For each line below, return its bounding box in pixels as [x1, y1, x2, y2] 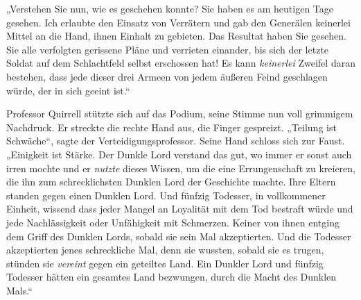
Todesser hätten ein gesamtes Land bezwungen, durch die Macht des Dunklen [6, 269, 337, 284]
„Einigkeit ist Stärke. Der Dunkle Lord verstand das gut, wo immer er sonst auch [6, 147, 352, 161]
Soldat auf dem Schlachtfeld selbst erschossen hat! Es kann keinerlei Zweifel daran [6, 56, 355, 70]
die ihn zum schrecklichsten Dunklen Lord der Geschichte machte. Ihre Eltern [6, 174, 336, 189]
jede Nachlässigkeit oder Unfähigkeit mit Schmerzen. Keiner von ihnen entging [6, 215, 340, 229]
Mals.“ [6, 283, 33, 297]
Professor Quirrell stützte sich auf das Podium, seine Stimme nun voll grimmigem [6, 106, 353, 121]
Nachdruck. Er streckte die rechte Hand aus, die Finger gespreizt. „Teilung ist [6, 119, 337, 134]
